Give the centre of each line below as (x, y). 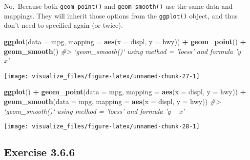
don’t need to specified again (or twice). (63, 25)
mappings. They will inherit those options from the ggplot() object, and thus (121, 15)
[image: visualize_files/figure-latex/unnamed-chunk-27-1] (102, 76)
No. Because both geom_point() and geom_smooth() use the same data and (118, 6)
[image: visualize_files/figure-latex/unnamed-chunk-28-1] (102, 127)
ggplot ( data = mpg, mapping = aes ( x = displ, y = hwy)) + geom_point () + (125, 41)
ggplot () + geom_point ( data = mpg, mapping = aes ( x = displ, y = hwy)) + (125, 92)
